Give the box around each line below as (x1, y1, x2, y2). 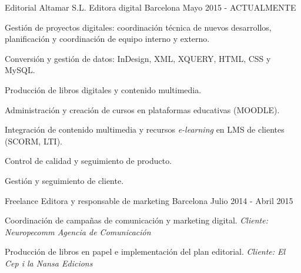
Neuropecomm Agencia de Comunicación (5, 225, 151, 238)
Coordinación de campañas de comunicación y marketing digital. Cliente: (5, 214, 268, 226)
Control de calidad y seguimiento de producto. (5, 154, 172, 167)
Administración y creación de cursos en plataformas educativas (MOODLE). (5, 103, 280, 116)
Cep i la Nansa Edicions (5, 256, 93, 269)
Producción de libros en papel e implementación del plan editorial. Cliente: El (5, 245, 286, 258)
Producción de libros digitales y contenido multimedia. (5, 83, 202, 96)
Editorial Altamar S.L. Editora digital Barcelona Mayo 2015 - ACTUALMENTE (5, 1, 296, 13)
